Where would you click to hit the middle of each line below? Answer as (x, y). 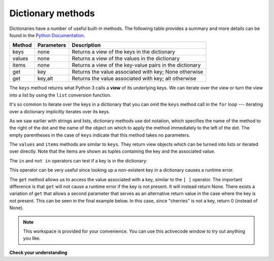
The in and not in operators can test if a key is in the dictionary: (78, 160)
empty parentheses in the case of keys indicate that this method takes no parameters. (100, 135)
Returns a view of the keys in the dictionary (123, 52)
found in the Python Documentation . (47, 35)
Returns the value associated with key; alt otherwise (134, 79)
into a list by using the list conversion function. (60, 95)
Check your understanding (38, 252)
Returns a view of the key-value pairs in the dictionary (136, 65)
